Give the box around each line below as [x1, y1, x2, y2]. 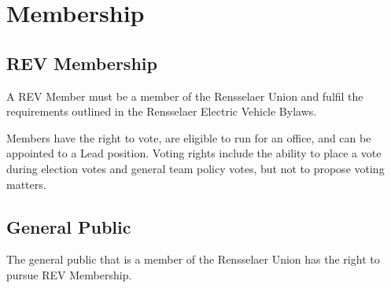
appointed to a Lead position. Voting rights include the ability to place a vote [6, 145, 382, 161]
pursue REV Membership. [6, 266, 132, 282]
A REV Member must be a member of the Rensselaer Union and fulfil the [6, 87, 363, 104]
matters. [6, 175, 46, 192]
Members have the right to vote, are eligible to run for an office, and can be [6, 129, 371, 146]
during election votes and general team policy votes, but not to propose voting [6, 160, 385, 176]
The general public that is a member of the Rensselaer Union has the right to [6, 251, 380, 268]
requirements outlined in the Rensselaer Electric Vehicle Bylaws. [6, 103, 317, 120]
